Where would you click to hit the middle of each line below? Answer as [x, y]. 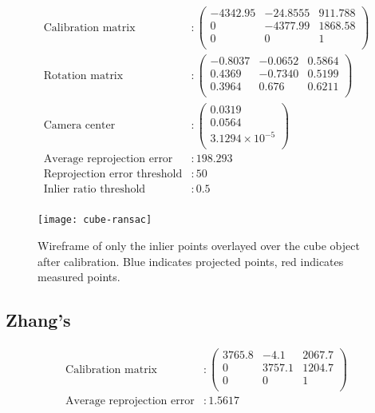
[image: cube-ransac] [95, 220]
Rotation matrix [83, 75]
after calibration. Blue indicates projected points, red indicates [191, 261]
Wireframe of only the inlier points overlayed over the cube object [199, 245]
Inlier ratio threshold [95, 190]
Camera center [79, 126]
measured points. [79, 277]
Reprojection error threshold [113, 175]
